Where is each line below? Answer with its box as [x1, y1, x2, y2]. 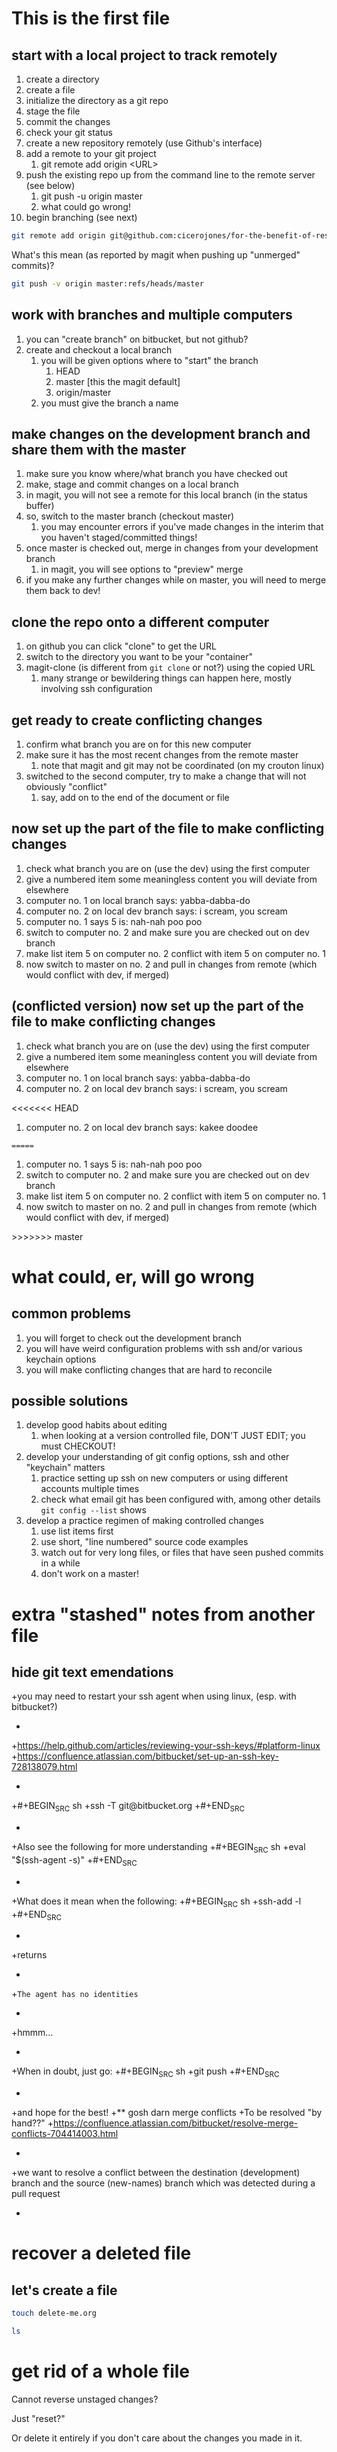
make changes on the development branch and [11, 425, 311, 442]
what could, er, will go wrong [11, 1265, 255, 1288]
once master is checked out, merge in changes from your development [25, 542, 319, 554]
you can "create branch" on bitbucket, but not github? [25, 333, 249, 345]
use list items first [40, 1525, 114, 1537]
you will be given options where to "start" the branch [40, 354, 259, 366]
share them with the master [11, 441, 187, 458]
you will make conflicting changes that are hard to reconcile [25, 1363, 273, 1376]
